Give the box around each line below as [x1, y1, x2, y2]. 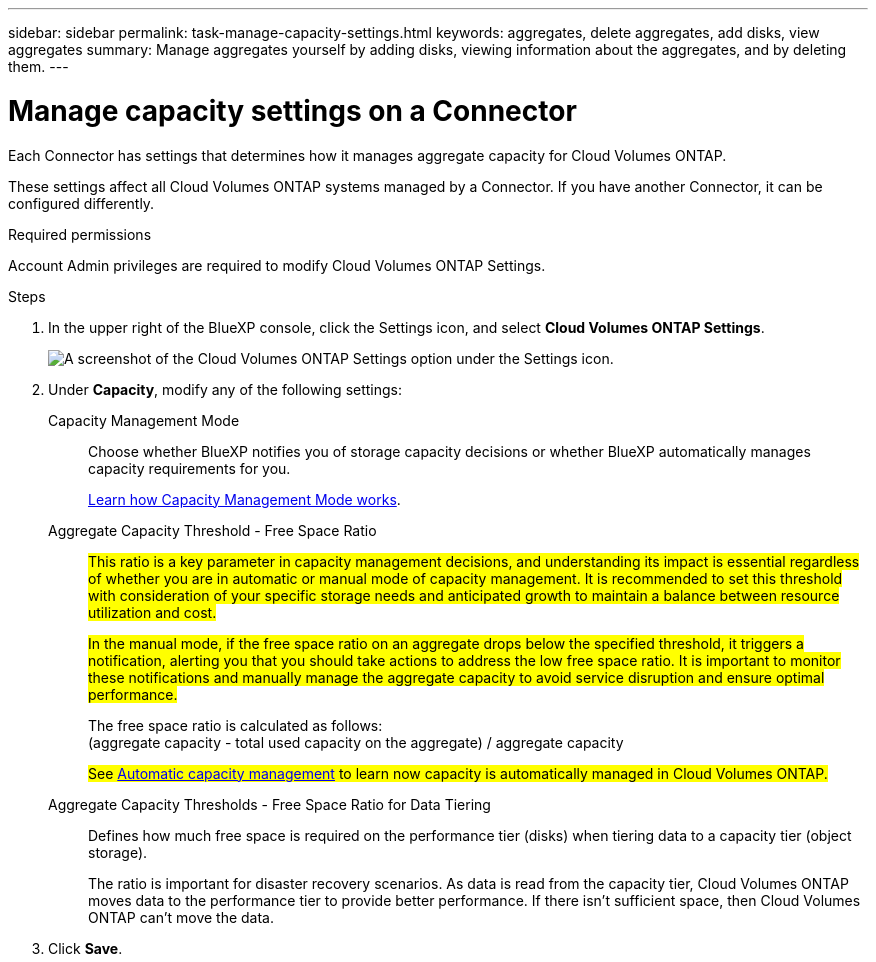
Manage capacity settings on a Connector [8, 93, 577, 128]
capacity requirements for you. [88, 459, 291, 477]
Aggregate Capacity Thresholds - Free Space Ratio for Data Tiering [48, 795, 491, 813]
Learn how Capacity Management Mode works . [88, 490, 401, 508]
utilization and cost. [88, 603, 217, 621]
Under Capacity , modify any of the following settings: [48, 380, 403, 398]
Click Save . [48, 939, 123, 957]
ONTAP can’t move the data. [88, 908, 275, 926]
